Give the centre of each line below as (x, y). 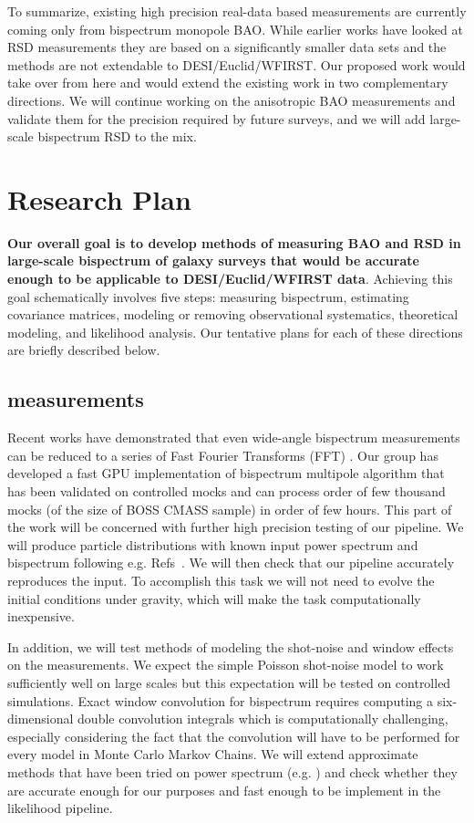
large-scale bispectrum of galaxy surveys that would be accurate (213, 260)
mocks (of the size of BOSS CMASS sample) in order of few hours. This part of (230, 509)
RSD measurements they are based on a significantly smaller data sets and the (227, 47)
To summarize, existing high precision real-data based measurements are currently (237, 11)
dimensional (41, 719)
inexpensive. (41, 616)
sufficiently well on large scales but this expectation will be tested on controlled (229, 682)
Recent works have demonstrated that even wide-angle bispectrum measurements (234, 438)
